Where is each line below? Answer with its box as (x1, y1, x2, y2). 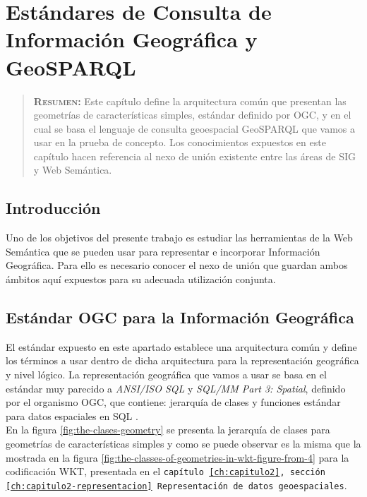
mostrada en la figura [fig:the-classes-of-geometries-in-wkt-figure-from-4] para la (6, 450, 349, 465)
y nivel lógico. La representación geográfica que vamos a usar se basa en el (6, 367, 327, 382)
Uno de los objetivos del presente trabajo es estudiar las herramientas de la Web (6, 230, 353, 245)
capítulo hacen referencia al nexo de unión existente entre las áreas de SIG (33, 148, 356, 163)
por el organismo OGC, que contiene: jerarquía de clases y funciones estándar (6, 395, 341, 409)
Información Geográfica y (6, 25, 258, 54)
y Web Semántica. (33, 162, 112, 177)
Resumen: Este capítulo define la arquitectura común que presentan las (33, 93, 347, 108)
